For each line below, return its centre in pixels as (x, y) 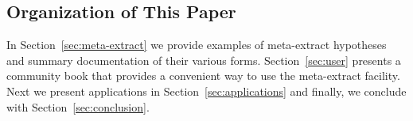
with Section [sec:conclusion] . (78, 106)
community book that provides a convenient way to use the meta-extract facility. (203, 76)
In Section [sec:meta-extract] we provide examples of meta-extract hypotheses (197, 45)
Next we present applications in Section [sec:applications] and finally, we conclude (206, 91)
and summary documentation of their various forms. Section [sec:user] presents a (204, 60)
